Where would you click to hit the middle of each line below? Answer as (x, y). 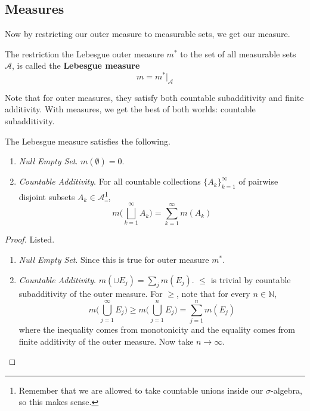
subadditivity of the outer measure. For (91, 294)
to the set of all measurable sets (238, 53)
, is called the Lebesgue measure (76, 65)
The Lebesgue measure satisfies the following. (88, 141)
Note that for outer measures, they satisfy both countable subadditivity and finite (154, 97)
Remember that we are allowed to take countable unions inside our (141, 390)
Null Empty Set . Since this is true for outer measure (114, 259)
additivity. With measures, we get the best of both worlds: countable (130, 109)
